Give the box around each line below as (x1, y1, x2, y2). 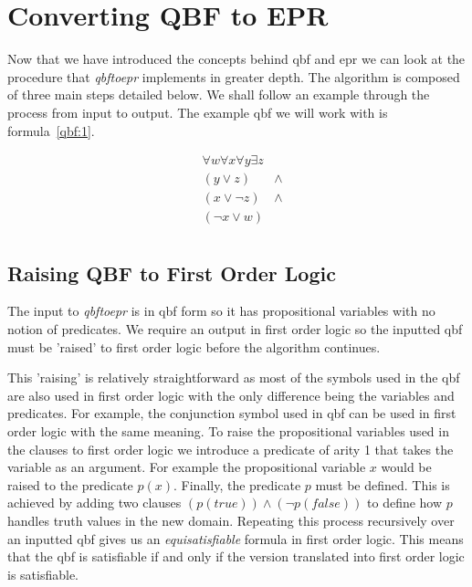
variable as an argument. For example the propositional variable (7, 457, 366, 477)
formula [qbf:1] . (7, 121, 95, 140)
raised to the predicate (7, 475, 133, 494)
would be (381, 457, 432, 477)
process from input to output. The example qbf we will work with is (7, 102, 388, 121)
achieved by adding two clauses (7, 493, 182, 512)
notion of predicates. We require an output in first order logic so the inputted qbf (7, 320, 463, 339)
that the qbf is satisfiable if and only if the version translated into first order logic (7, 547, 465, 566)
